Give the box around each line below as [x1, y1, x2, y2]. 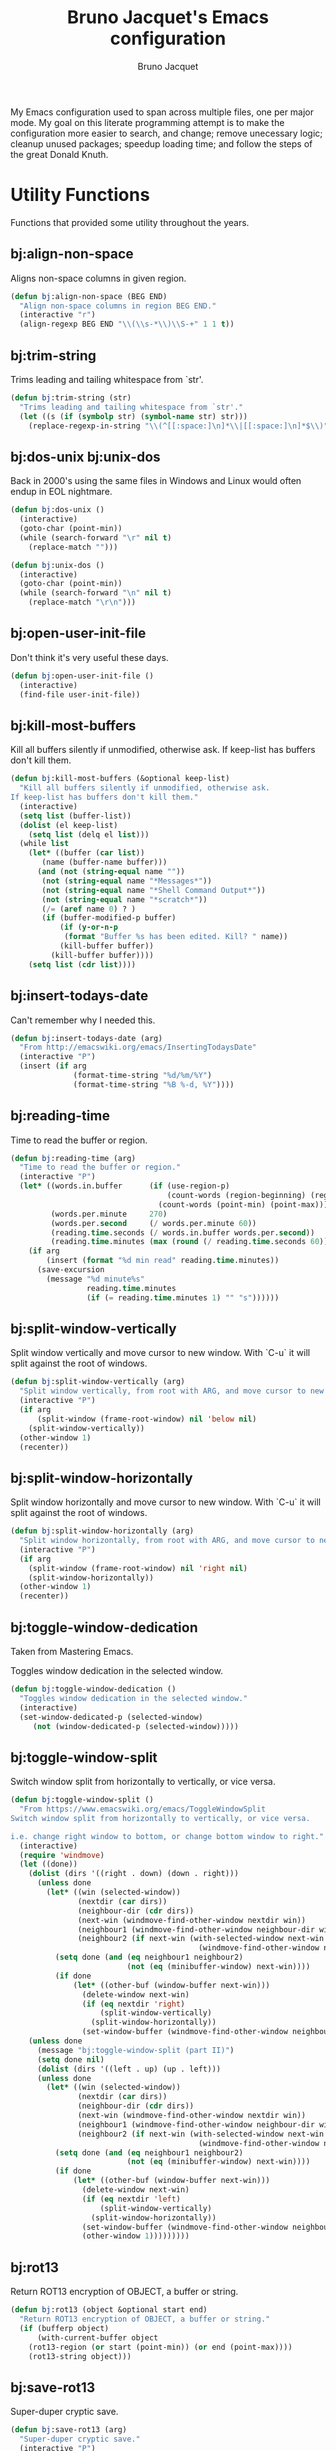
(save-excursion [36, 1265, 105, 1275]
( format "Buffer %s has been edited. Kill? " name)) [63, 932, 288, 942]
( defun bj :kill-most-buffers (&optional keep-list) [10, 774, 230, 784]
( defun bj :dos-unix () [10, 505, 105, 515]
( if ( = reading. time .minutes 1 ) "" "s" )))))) [86, 1292, 280, 1303]
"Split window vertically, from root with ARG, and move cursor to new [19, 1386, 325, 1396]
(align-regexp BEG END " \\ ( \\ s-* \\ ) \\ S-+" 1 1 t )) [19, 319, 235, 330]
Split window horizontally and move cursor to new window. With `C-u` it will [10, 1496, 322, 1508]
